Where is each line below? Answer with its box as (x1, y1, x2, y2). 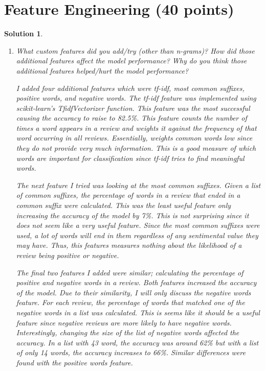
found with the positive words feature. (16, 357, 133, 367)
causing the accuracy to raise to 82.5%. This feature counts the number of (16, 112, 247, 123)
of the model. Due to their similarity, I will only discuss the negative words (16, 287, 251, 297)
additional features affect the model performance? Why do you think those (16, 55, 247, 66)
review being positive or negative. (16, 250, 119, 260)
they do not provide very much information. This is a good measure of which (16, 143, 256, 153)
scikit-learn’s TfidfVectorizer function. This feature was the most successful (16, 102, 250, 113)
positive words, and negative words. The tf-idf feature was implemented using (16, 92, 256, 103)
